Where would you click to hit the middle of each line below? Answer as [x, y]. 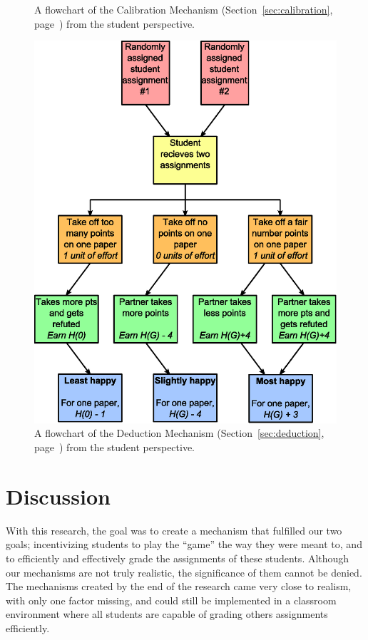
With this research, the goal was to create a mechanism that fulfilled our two [174, 530]
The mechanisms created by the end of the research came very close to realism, [179, 586]
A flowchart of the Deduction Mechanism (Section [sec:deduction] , [179, 433]
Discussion [58, 496]
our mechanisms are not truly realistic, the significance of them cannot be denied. [184, 572]
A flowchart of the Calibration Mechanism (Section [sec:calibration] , [184, 9]
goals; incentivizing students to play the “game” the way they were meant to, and [184, 544]
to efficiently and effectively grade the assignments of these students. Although [178, 558]
